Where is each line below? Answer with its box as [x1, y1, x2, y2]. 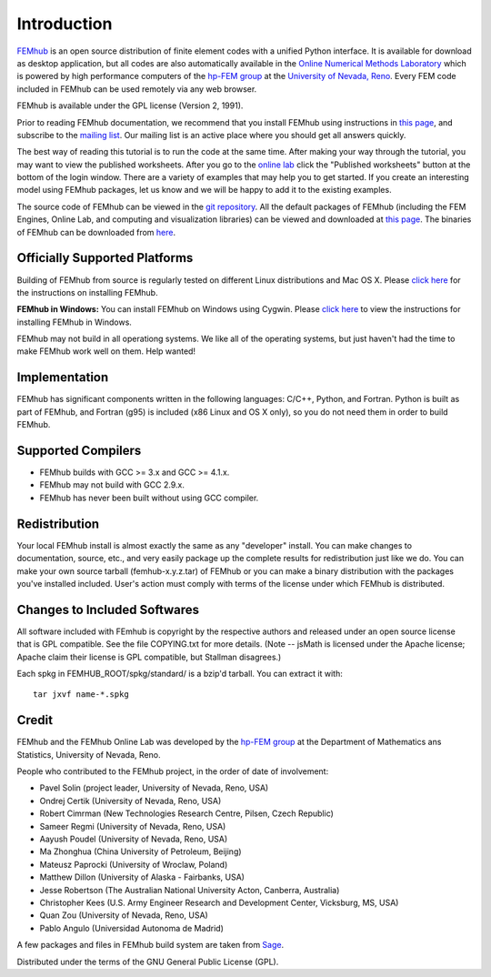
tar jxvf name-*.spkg [33, 690, 129, 700]
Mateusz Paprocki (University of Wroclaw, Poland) [39, 859, 228, 870]
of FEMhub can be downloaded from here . [16, 227, 176, 237]
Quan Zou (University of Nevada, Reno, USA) [39, 910, 208, 921]
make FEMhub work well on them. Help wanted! [16, 346, 195, 357]
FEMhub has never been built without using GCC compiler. [39, 492, 259, 503]
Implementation [16, 369, 109, 386]
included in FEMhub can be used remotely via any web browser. [16, 83, 257, 95]
